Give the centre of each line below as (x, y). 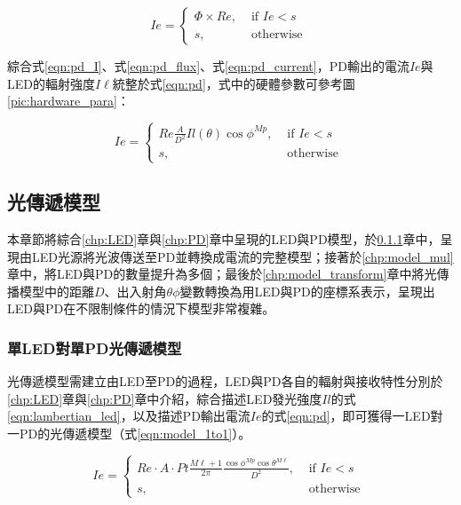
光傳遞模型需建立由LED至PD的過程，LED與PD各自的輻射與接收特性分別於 (225, 381)
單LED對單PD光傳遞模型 (95, 347)
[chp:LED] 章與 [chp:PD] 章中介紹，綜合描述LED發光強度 (165, 398)
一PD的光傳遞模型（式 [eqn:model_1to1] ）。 (129, 433)
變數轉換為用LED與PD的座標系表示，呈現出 (307, 291)
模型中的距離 (56, 291)
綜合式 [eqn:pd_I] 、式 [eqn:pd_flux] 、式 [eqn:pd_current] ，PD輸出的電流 (208, 66)
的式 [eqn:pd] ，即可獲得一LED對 (352, 416)
